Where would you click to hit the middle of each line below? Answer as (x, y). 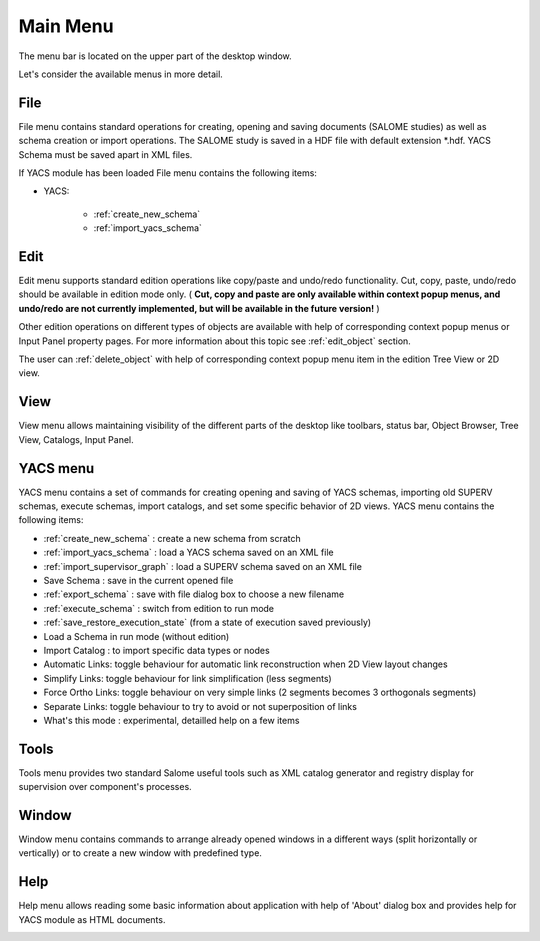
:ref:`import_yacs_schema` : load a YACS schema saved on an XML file (188, 552)
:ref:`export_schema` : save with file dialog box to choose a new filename (194, 594)
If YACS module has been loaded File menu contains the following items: (167, 173)
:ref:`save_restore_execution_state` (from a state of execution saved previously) (207, 622)
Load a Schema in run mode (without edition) (136, 636)
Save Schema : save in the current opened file (138, 580)
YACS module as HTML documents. (92, 919)
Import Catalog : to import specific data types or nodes (156, 650)
